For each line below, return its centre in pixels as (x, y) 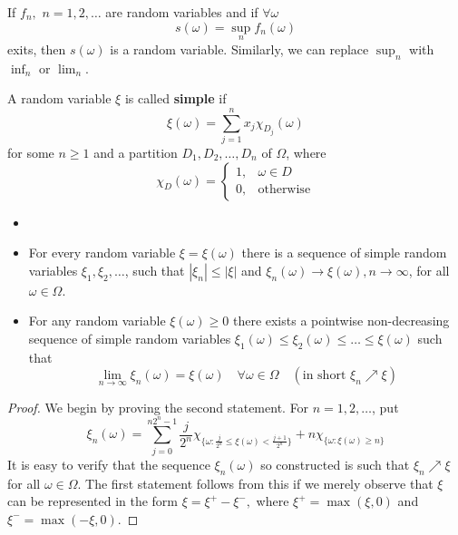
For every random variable (102, 253)
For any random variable (97, 321)
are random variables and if (182, 12)
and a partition (136, 152)
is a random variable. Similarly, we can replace (239, 49)
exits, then (37, 49)
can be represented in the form (93, 501)
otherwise (284, 190)
